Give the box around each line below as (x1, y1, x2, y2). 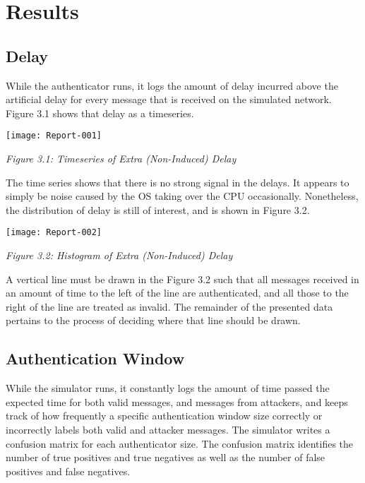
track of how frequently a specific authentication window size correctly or (6, 408, 323, 423)
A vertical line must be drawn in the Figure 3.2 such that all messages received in (6, 271, 359, 286)
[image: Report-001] (6, 131, 102, 141)
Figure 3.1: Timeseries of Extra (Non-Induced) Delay (6, 151, 237, 166)
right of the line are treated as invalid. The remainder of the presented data (6, 299, 333, 314)
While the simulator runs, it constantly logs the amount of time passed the (6, 381, 330, 395)
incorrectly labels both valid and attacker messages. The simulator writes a (6, 422, 330, 436)
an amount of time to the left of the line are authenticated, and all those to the (6, 285, 349, 300)
